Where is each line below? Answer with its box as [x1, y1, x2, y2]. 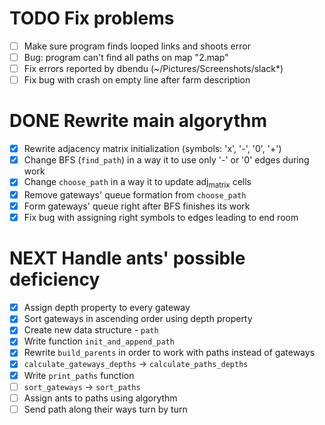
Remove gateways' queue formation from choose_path [23, 189, 247, 201]
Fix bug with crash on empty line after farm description [23, 74, 251, 86]
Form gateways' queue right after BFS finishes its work [23, 200, 251, 212]
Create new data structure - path [23, 324, 159, 336]
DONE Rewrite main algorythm [9, 110, 267, 132]
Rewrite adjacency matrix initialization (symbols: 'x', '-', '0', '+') [23, 143, 282, 155]
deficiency [9, 268, 101, 291]
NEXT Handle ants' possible [9, 247, 246, 270]
